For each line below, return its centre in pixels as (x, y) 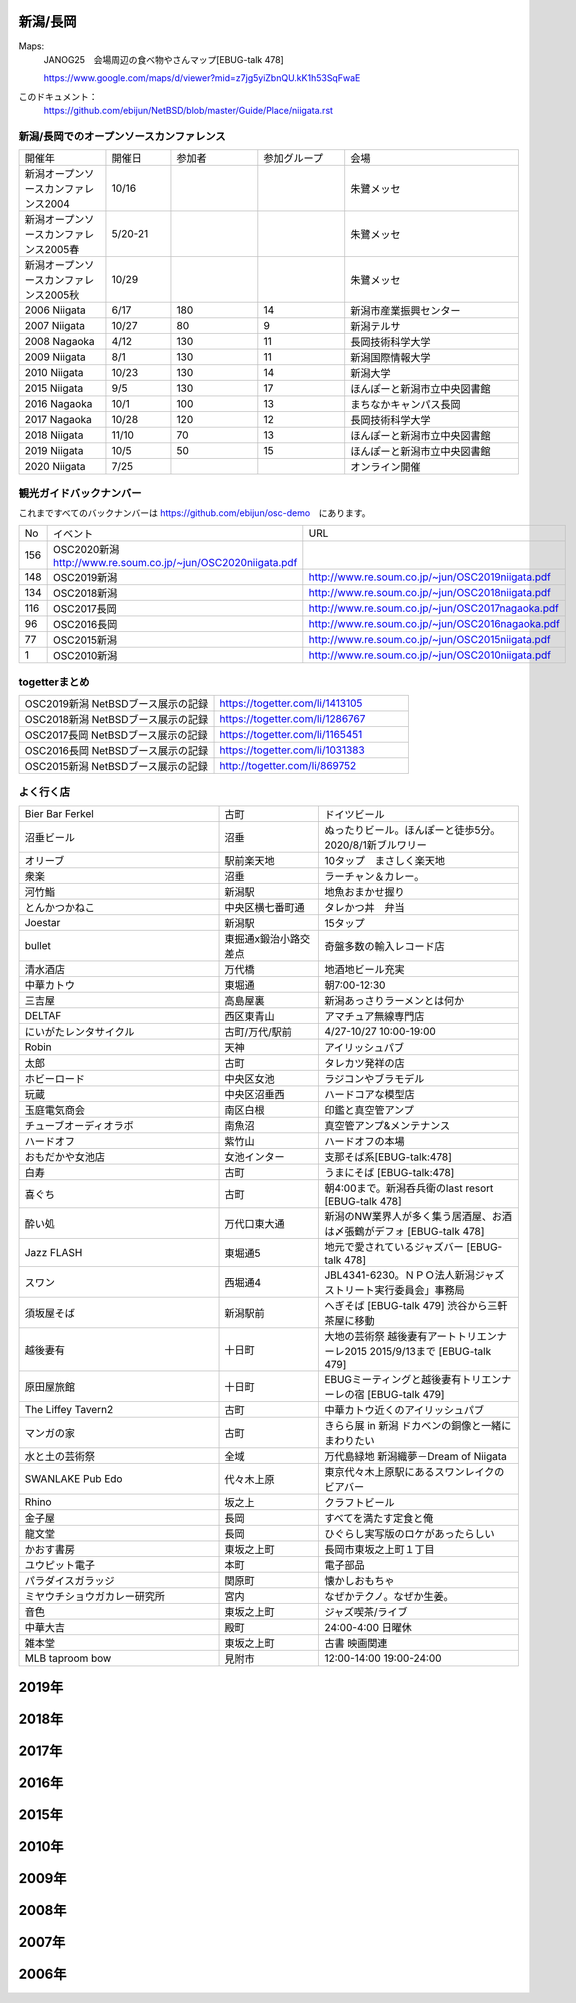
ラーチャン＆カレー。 (374, 876)
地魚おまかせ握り (364, 892)
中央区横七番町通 (264, 907)
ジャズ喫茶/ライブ (366, 1612)
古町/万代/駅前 (258, 1032)
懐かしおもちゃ (359, 1580)
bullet (38, 945)
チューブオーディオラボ (79, 1125)
